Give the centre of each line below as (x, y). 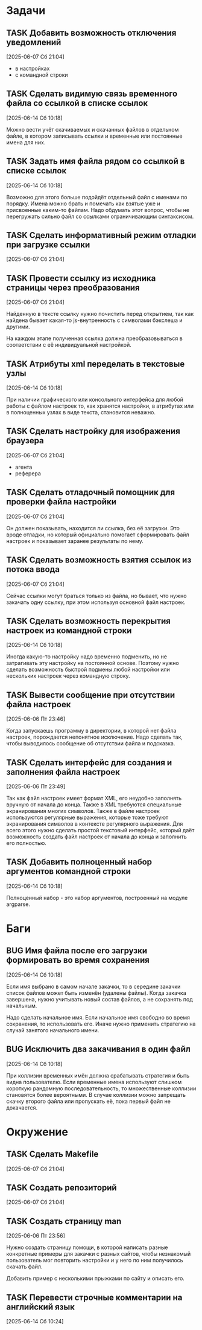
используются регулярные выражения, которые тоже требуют (87, 817)
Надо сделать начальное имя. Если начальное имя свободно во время (98, 1017)
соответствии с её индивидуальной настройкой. (69, 345)
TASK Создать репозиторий (62, 1187)
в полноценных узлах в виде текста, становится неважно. (81, 413)
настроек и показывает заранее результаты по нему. (75, 541)
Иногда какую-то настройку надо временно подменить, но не (87, 657)
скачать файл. (24, 1267)
